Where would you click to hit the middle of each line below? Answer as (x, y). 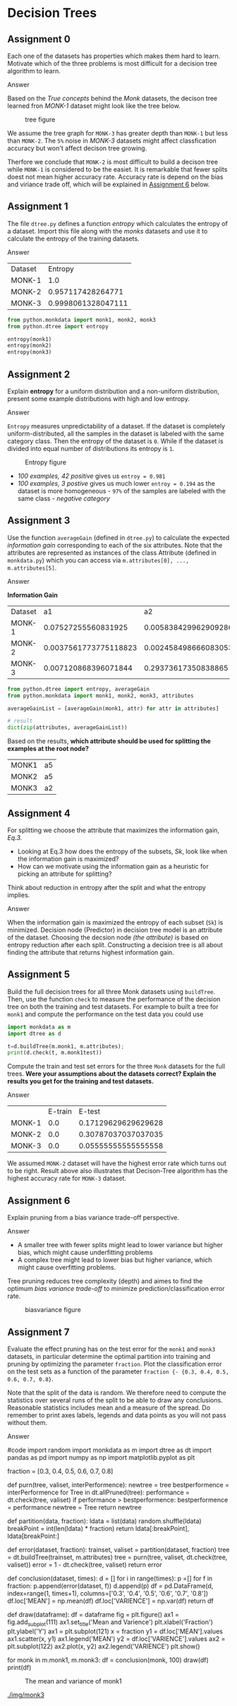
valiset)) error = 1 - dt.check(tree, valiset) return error (85, 1564)
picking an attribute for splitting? (65, 874)
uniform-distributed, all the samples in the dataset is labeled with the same (116, 433)
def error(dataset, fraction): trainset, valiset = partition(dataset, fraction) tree (119, 1549)
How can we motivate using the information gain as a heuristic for (113, 866)
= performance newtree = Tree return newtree (75, 1507)
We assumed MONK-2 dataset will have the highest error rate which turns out (117, 1163)
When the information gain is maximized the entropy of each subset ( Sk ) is (115, 922)
